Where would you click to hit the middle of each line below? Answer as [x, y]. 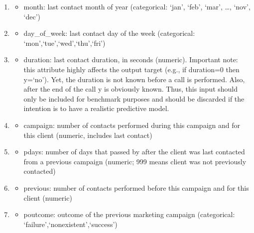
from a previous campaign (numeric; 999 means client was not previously [135, 161]
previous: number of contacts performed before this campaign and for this [136, 187]
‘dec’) [32, 16]
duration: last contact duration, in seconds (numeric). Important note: [131, 59]
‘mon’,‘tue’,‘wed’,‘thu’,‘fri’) [64, 43]
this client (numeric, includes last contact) [88, 135]
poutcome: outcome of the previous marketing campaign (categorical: [129, 214]
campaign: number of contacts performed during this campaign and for [132, 125]
